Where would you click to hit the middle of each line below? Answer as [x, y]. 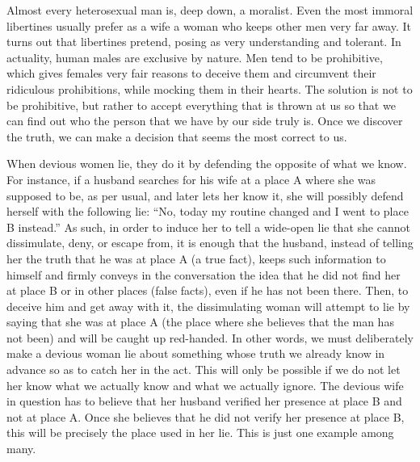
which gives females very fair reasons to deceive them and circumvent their [191, 73]
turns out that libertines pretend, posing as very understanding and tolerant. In [204, 42]
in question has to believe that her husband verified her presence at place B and [204, 401]
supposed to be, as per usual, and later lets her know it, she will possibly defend [205, 195]
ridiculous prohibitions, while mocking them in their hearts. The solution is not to [210, 88]
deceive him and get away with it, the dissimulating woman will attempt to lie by [208, 306]
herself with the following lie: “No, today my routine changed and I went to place [208, 211]
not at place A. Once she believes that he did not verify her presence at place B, [206, 416]
